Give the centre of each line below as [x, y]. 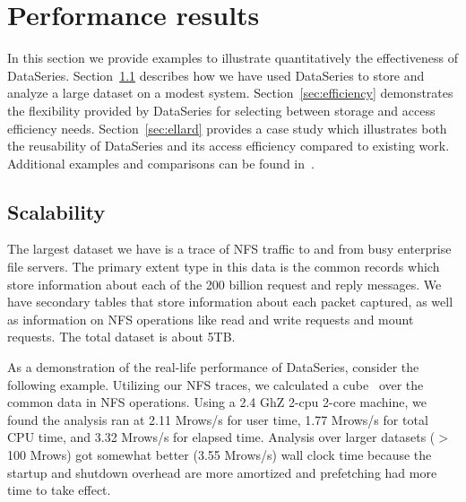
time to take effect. [59, 490]
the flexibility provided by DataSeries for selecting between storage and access [221, 110]
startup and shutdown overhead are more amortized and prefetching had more [222, 472]
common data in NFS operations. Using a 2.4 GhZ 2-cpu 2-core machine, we [217, 402]
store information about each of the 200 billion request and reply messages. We [224, 284]
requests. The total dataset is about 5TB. [121, 337]
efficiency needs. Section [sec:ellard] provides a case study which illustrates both [227, 128]
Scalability [56, 211]
